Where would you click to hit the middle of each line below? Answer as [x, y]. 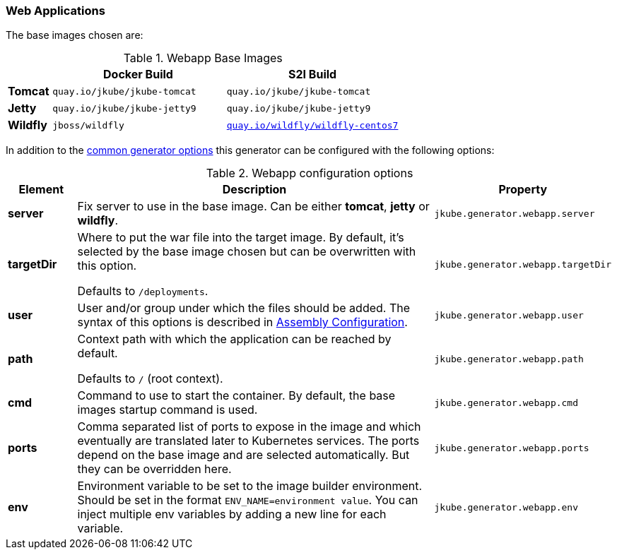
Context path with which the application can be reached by [234, 339]
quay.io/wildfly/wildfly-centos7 [312, 125]
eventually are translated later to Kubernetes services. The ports [248, 441]
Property [523, 190]
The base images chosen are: [75, 35]
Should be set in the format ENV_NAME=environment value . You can [248, 500]
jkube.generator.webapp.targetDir [523, 264]
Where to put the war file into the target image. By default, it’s [241, 238]
